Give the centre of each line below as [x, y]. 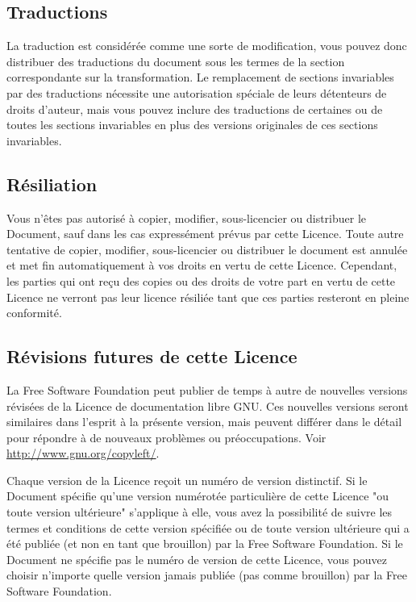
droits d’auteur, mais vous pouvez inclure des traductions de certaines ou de [195, 109]
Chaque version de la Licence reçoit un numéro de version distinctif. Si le [187, 480]
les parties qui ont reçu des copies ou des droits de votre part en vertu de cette [201, 280]
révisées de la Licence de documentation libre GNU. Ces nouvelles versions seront [208, 406]
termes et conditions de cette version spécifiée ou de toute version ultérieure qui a [208, 527]
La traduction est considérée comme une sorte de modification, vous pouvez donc [207, 46]
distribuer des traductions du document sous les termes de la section [176, 61]
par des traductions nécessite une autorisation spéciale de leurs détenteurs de [197, 92]
